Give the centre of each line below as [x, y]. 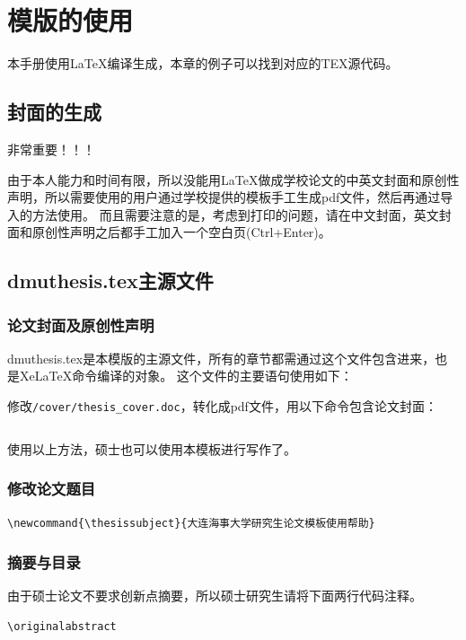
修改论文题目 [52, 489]
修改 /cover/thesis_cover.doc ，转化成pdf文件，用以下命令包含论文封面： [222, 406]
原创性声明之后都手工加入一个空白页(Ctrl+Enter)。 [181, 232]
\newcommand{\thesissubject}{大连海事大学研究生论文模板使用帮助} [191, 523]
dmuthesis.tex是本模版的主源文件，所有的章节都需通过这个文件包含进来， [221, 358]
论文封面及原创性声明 [81, 324]
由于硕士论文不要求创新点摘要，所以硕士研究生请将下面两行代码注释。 [215, 596]
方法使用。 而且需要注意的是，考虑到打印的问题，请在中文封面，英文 [235, 214]
